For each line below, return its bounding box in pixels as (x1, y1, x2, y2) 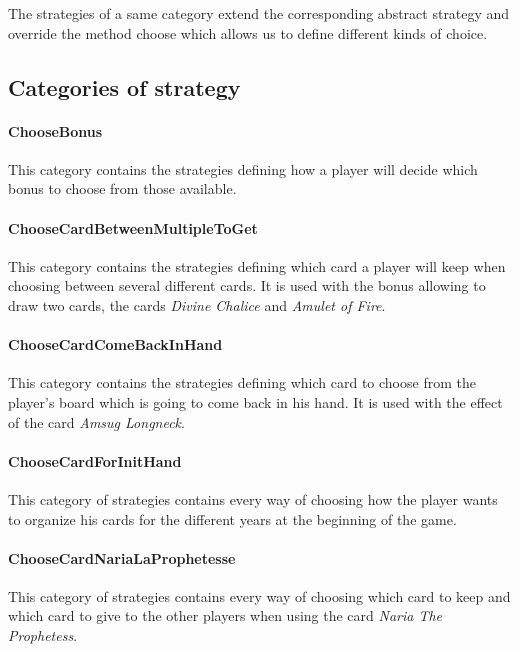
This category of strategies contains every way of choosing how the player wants (8, 488, 498, 509)
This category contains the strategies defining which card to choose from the (8, 372, 476, 393)
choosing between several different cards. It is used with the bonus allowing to (8, 275, 486, 296)
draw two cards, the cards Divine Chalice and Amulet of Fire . (8, 294, 386, 315)
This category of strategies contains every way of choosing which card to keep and (8, 585, 511, 606)
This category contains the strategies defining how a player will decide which (8, 158, 478, 179)
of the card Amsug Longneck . (8, 411, 185, 432)
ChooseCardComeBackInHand (8, 334, 223, 355)
